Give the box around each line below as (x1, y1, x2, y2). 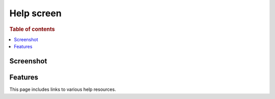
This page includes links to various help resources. (9, 86, 117, 92)
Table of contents (9, 25, 56, 32)
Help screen (9, 8, 62, 19)
